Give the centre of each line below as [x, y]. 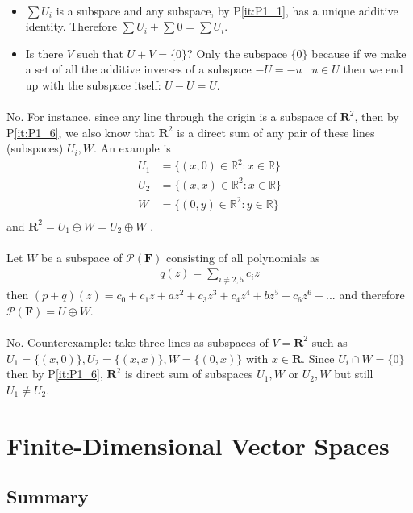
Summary [48, 496]
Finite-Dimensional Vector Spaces [198, 445]
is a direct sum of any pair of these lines [276, 132]
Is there [44, 53]
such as [330, 342]
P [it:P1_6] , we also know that [81, 132]
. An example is [132, 148]
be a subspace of [81, 257]
